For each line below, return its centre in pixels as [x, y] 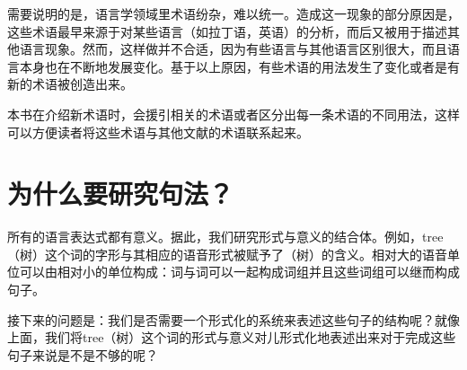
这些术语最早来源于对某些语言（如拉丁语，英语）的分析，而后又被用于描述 [227, 31]
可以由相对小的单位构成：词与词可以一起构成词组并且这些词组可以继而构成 [239, 272]
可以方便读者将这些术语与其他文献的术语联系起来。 [158, 132]
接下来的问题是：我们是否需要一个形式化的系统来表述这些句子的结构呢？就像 [233, 319]
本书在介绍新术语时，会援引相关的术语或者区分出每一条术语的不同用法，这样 [233, 114]
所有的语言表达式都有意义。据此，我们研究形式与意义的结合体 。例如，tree [225, 237]
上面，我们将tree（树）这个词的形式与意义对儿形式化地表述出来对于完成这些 [232, 337]
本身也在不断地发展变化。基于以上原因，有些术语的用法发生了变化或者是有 [239, 66]
